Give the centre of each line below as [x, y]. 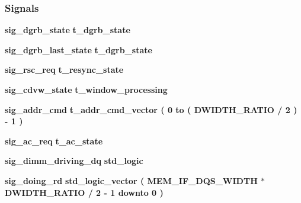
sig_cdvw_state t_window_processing [86, 89]
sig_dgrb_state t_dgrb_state [68, 30]
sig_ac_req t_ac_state [54, 141]
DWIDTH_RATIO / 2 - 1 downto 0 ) [84, 192]
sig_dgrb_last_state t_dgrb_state [79, 49]
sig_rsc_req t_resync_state [64, 70]
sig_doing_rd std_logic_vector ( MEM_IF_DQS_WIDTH [131, 180]
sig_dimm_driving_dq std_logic [74, 161]
